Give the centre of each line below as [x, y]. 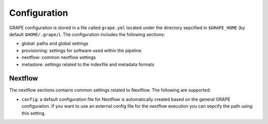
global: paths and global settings [55, 43]
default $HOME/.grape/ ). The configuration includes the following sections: [87, 34]
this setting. [33, 113]
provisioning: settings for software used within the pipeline [81, 50]
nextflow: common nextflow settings [59, 57]
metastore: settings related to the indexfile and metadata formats [88, 64]
